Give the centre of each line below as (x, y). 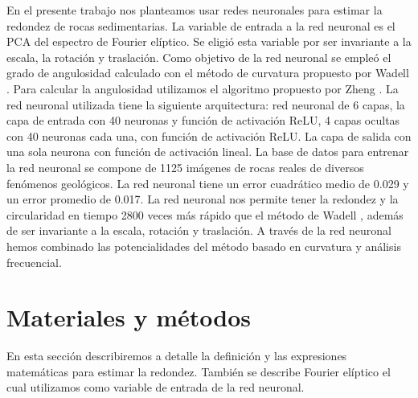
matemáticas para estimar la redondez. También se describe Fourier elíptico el (199, 371)
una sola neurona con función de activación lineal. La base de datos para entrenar (208, 152)
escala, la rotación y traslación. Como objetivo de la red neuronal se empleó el (199, 57)
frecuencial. (34, 262)
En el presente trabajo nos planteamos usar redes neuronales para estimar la (195, 10)
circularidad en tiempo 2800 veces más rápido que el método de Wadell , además (205, 214)
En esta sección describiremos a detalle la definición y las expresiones (177, 356)
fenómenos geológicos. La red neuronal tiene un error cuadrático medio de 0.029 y (208, 183)
